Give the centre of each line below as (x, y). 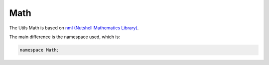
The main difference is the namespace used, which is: (65, 37)
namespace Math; (40, 50)
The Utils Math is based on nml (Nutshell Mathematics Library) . (74, 28)
